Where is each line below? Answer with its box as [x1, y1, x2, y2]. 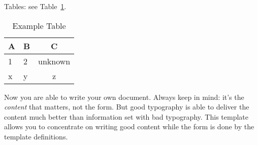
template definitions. [4, 131, 68, 141]
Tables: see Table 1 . [4, 1, 67, 11]
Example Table [12, 19, 66, 31]
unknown [38, 55, 71, 67]
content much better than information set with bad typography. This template [4, 111, 248, 122]
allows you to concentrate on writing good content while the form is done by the [4, 121, 254, 132]
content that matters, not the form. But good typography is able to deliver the [4, 101, 249, 112]
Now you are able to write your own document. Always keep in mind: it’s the [4, 91, 244, 102]
